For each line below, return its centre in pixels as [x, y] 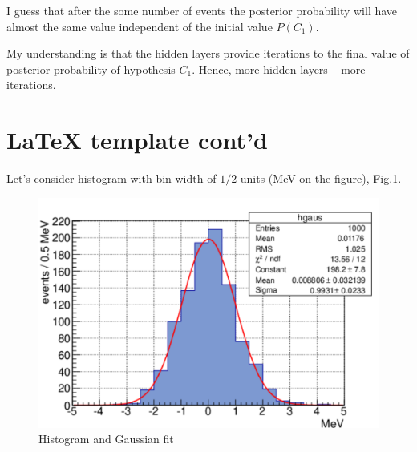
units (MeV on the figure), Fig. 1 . [321, 178]
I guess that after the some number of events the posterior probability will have [202, 10]
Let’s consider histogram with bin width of [111, 178]
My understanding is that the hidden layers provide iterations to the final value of [208, 53]
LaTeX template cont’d [137, 140]
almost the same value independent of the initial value [140, 26]
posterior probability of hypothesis [91, 69]
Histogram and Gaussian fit [106, 439]
